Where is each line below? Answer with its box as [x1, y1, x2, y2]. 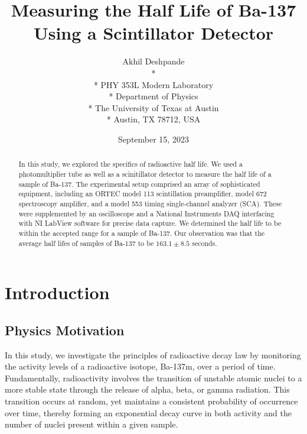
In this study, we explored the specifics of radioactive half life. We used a [18, 159, 243, 169]
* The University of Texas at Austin [88, 101, 219, 114]
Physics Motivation [5, 320, 125, 339]
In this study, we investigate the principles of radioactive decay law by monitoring [5, 348, 301, 361]
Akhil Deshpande [122, 55, 185, 67]
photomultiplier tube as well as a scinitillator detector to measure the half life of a [18, 169, 272, 179]
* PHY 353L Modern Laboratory [93, 78, 214, 90]
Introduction [5, 280, 110, 305]
